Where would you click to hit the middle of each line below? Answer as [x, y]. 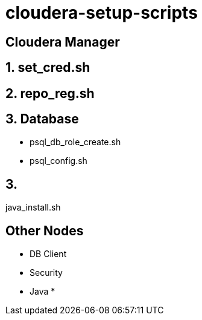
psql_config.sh [58, 161]
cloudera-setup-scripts [102, 13]
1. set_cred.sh [48, 68]
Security [46, 273]
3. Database [42, 119]
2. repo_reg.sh [50, 93]
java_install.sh [33, 207]
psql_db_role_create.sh [75, 142]
